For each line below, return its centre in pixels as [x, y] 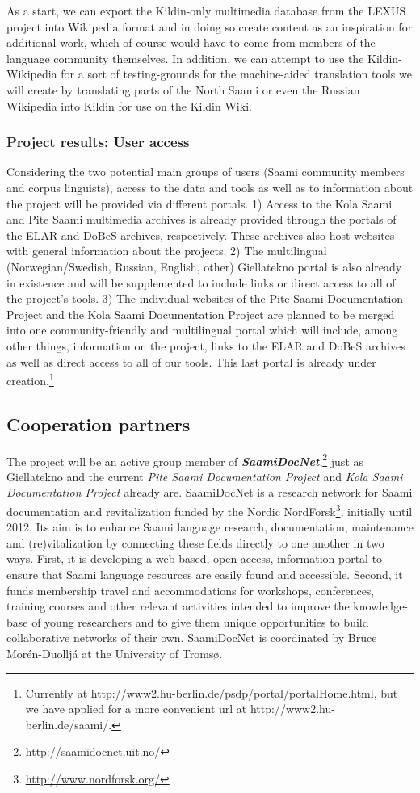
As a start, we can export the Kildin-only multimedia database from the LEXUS [206, 10]
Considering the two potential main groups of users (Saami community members [206, 172]
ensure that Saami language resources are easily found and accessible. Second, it [205, 575]
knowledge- [381, 606]
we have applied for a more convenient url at [136, 709]
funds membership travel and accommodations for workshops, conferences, [191, 590]
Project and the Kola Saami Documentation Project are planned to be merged [201, 314]
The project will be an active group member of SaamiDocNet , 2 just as [185, 459]
